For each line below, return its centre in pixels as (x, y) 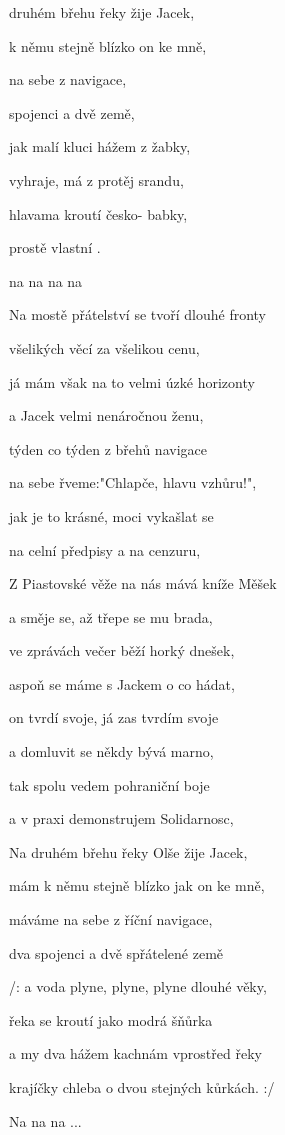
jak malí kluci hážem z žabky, (100, 146)
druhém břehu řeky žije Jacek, (102, 12)
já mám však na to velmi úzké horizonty (132, 381)
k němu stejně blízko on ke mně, (108, 45)
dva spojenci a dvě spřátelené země (116, 952)
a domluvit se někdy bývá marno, (111, 751)
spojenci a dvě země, (72, 112)
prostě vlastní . (55, 247)
